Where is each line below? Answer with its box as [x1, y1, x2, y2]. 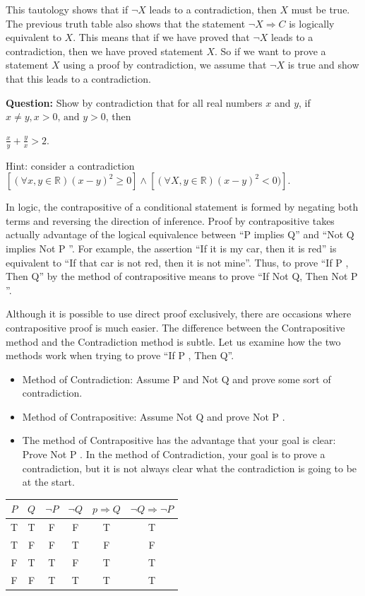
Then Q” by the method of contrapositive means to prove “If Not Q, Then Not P [6, 269, 358, 284]
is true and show [287, 57, 359, 72]
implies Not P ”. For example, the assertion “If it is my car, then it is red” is [6, 240, 337, 255]
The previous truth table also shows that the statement [6, 16, 246, 30]
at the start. [22, 474, 75, 489]
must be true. [291, 2, 350, 16]
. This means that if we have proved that [73, 30, 250, 45]
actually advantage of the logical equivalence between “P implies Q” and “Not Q [6, 227, 354, 242]
